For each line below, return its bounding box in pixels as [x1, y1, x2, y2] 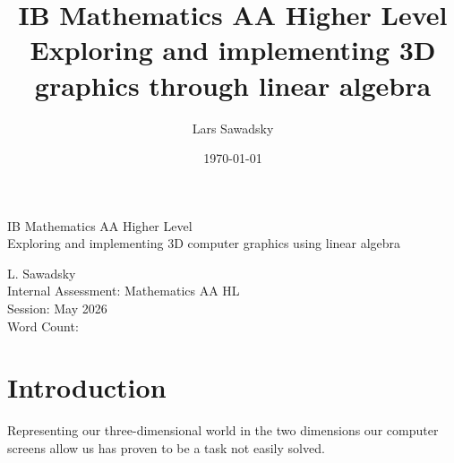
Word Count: [7, 316, 79, 335]
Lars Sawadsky [192, 118, 274, 137]
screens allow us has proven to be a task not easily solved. [7, 438, 325, 457]
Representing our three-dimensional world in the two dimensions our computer [7, 421, 439, 440]
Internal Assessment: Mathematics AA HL [7, 281, 240, 300]
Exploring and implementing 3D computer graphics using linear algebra [7, 234, 401, 253]
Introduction [7, 369, 167, 406]
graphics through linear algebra [34, 66, 432, 103]
